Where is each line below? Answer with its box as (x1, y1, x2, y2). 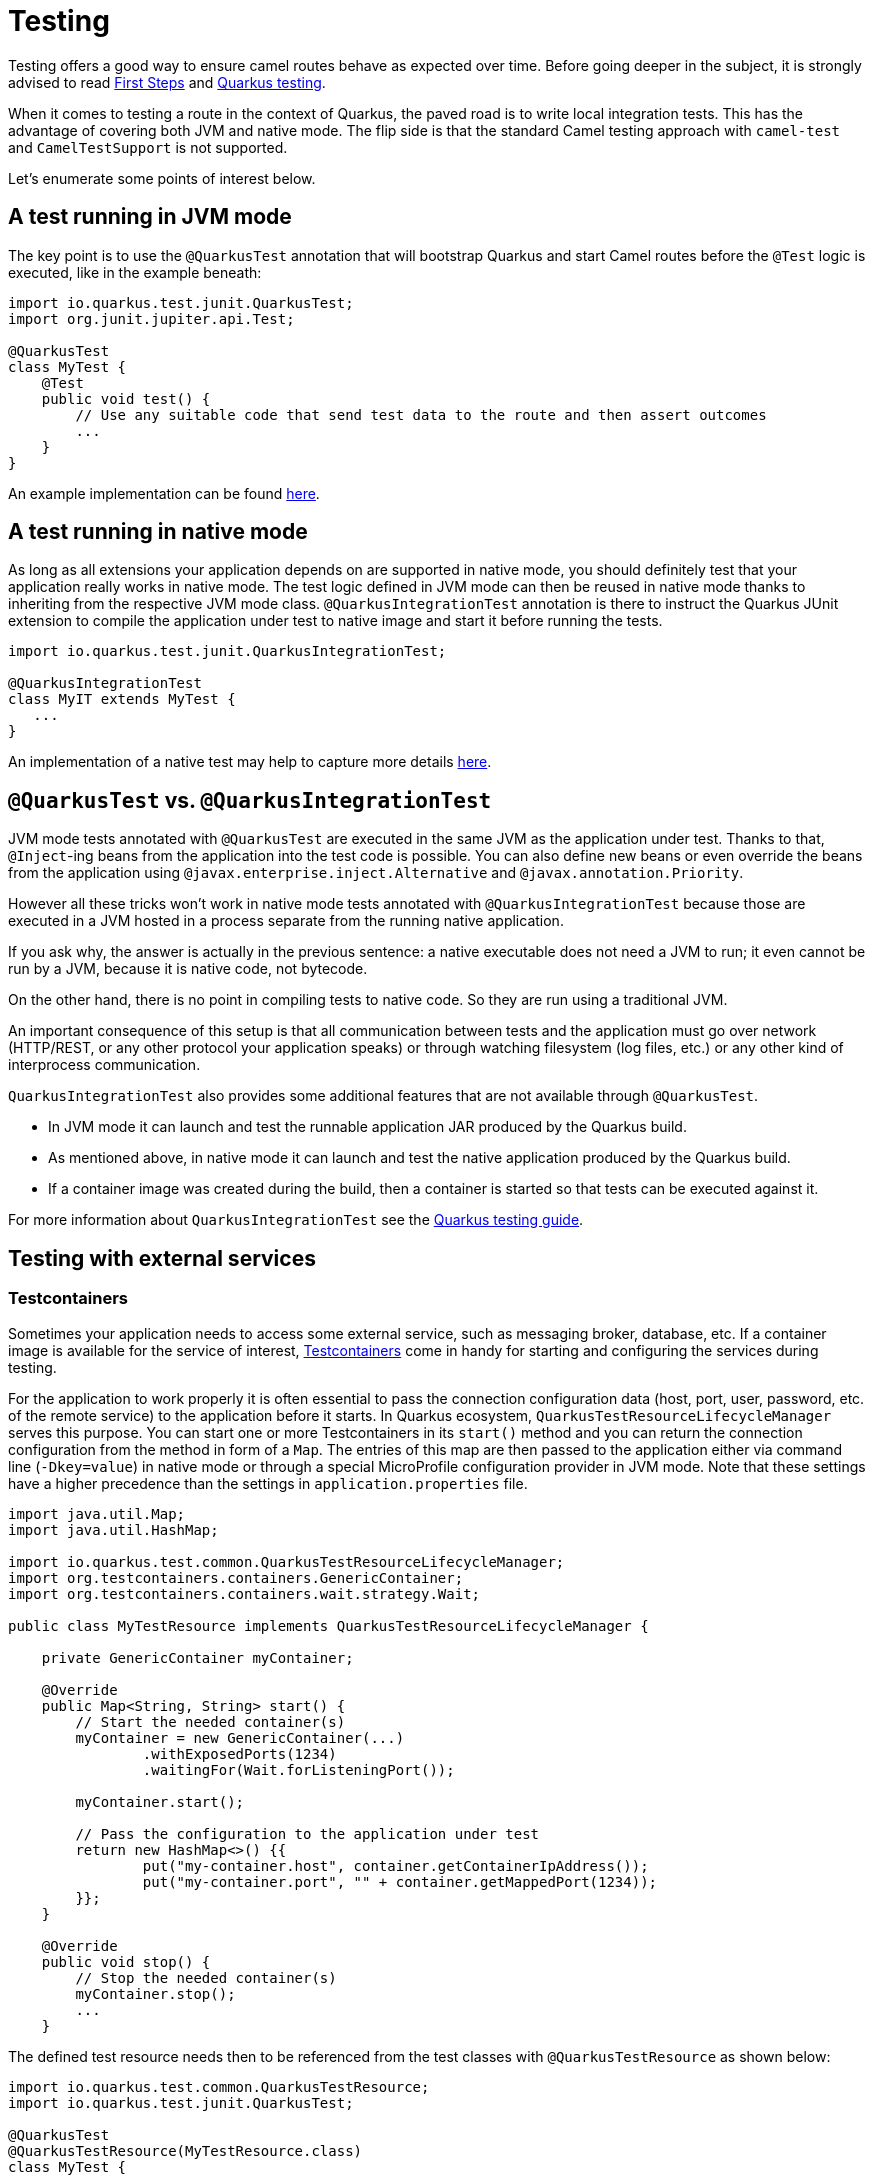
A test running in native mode (8, 519, 308, 545)
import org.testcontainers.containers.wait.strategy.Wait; (8, 1585, 481, 1602)
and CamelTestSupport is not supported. (8, 138, 288, 156)
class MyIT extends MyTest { (8, 691, 236, 708)
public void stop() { (41, 1953, 211, 1970)
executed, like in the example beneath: (8, 263, 262, 281)
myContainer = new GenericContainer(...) (75, 1729, 405, 1746)
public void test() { (41, 390, 211, 407)
